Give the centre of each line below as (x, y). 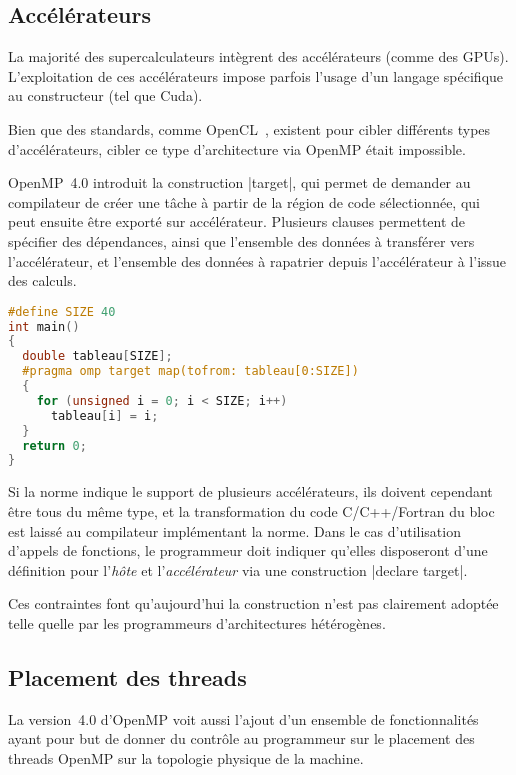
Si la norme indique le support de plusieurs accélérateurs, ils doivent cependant (250, 491)
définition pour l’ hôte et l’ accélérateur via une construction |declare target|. (238, 569)
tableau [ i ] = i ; (104, 415)
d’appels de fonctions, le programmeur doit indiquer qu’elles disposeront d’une (248, 550)
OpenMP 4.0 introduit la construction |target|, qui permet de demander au (239, 182)
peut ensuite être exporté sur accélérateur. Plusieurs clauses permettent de (237, 221)
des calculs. (42, 280)
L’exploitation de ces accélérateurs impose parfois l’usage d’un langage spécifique (256, 75)
